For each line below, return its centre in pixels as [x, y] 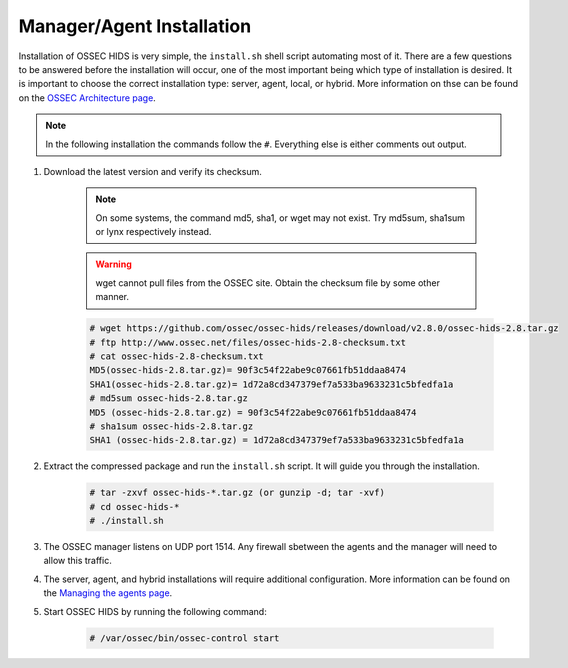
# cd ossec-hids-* [134, 506]
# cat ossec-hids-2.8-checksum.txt [176, 356]
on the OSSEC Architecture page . [87, 97]
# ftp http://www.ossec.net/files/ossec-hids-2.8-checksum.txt [248, 342]
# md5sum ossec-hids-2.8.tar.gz [169, 398]
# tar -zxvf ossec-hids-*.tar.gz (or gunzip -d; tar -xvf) [237, 493]
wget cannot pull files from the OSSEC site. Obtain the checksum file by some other [267, 282]
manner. [112, 297]
